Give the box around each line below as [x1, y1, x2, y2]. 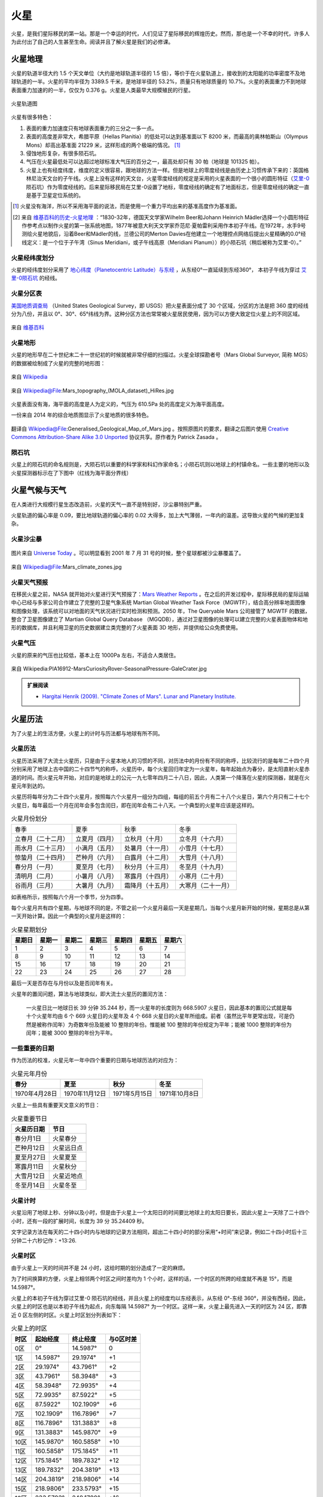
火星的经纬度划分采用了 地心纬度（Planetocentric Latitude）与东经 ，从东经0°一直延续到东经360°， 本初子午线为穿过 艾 [11, 266, 307, 274]
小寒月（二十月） [179, 872, 227, 880]
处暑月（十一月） [124, 844, 173, 852]
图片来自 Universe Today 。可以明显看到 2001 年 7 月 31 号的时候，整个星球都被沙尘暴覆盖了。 [11, 550, 245, 557]
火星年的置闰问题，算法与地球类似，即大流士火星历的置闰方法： [11, 990, 169, 998]
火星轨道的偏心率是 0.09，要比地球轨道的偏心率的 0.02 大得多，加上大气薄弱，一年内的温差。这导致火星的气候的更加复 [11, 512, 305, 519]
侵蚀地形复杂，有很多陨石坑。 [26, 150, 100, 157]
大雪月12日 [14, 1171, 45, 1180]
